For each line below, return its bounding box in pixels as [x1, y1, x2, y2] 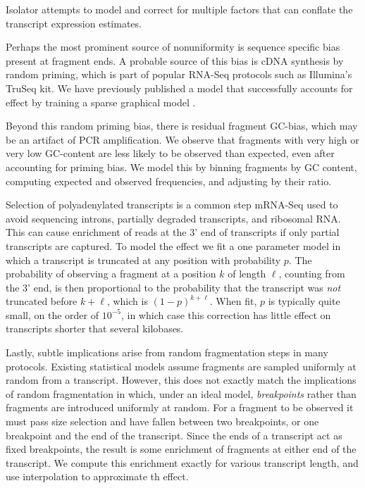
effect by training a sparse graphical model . [6, 94, 196, 109]
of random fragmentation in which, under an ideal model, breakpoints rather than [6, 386, 357, 401]
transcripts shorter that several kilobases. [6, 321, 184, 336]
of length [228, 266, 266, 281]
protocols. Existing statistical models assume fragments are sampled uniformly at [6, 358, 357, 373]
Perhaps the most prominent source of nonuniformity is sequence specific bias [6, 39, 340, 54]
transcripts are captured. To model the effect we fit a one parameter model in [6, 238, 341, 253]
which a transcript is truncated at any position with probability [6, 252, 281, 267]
